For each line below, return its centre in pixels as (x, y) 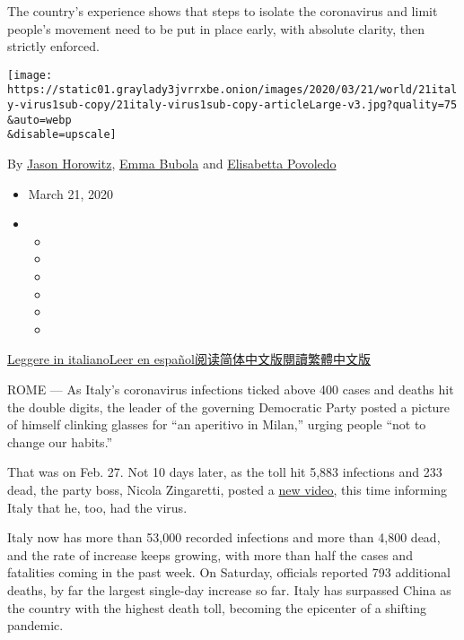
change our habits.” (60, 441)
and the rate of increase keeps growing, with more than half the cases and (210, 554)
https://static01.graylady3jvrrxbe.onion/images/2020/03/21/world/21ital (232, 90)
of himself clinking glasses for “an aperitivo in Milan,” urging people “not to (217, 424)
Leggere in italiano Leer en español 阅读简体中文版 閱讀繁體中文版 (189, 359)
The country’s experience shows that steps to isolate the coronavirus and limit (223, 11)
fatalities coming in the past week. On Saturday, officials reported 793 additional (229, 572)
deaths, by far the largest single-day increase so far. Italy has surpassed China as (229, 589)
